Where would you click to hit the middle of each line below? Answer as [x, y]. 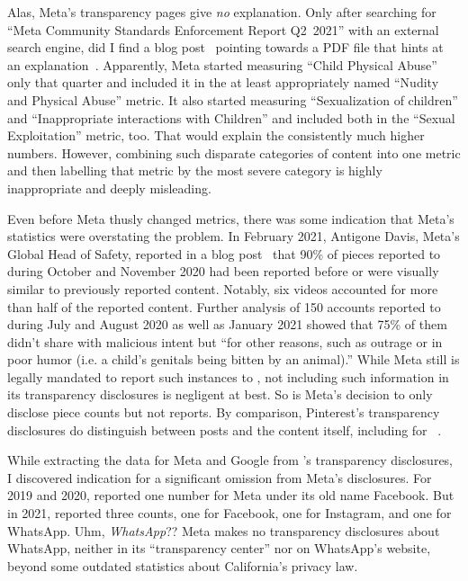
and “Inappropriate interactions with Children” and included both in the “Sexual [231, 117]
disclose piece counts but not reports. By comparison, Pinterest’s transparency [224, 412]
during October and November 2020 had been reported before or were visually [223, 271]
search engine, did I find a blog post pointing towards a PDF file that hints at [225, 47]
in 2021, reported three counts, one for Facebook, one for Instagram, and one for [229, 513]
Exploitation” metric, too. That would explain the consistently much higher [216, 135]
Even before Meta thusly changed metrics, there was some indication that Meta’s [231, 218]
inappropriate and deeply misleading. [109, 188]
